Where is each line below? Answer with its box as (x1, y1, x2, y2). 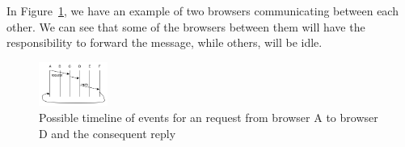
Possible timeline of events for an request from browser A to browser (39, 109, 378, 126)
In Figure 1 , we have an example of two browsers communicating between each (6, 2, 399, 19)
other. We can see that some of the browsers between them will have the (6, 18, 365, 35)
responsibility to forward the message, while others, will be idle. (6, 34, 323, 51)
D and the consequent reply (39, 124, 176, 141)
